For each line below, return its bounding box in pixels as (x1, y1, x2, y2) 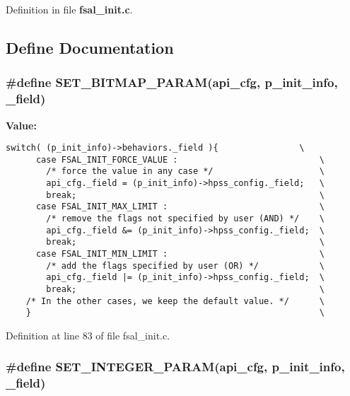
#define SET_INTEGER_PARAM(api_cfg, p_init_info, (6, 358, 345, 375)
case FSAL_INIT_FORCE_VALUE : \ (35, 154, 325, 165)
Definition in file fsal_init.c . (6, 2, 133, 16)
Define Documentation (6, 36, 174, 58)
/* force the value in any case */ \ (46, 166, 325, 177)
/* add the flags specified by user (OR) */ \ (46, 260, 325, 271)
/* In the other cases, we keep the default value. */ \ (25, 296, 325, 306)
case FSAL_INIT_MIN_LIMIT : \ (35, 249, 325, 260)
